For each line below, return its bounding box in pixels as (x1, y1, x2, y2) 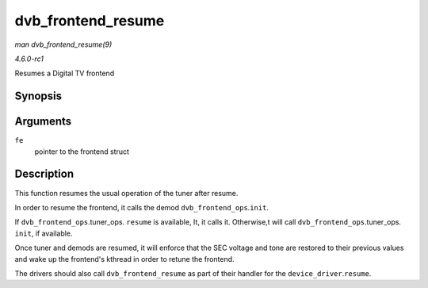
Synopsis (14, 90, 63, 103)
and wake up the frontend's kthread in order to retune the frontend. (14, 254, 235, 263)
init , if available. (14, 228, 73, 238)
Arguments (14, 115, 72, 129)
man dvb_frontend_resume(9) (14, 40, 113, 49)
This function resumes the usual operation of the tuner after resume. (14, 188, 239, 198)
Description (14, 167, 75, 181)
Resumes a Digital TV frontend (14, 68, 115, 79)
